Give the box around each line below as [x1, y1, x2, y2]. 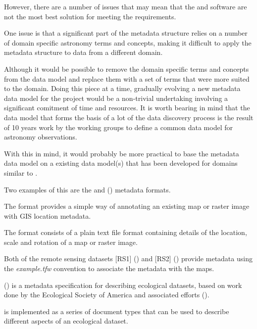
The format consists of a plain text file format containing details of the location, [4, 227, 247, 237]
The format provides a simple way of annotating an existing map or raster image [4, 201, 250, 211]
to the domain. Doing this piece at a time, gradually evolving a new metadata [4, 83, 241, 94]
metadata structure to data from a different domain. [4, 47, 163, 57]
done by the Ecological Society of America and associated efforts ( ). [4, 289, 209, 300]
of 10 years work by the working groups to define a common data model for [4, 122, 233, 132]
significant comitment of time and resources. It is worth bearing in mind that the [4, 102, 250, 113]
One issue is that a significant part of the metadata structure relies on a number [4, 28, 248, 38]
